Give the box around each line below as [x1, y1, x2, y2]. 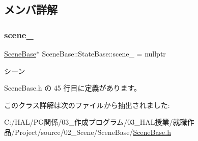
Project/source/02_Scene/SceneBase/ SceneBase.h [14, 126, 171, 137]
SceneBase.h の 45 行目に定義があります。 [4, 82, 142, 93]
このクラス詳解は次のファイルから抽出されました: [4, 99, 170, 110]
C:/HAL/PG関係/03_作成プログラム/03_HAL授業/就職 [4, 117, 187, 127]
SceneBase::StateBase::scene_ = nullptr [42, 48, 166, 59]
